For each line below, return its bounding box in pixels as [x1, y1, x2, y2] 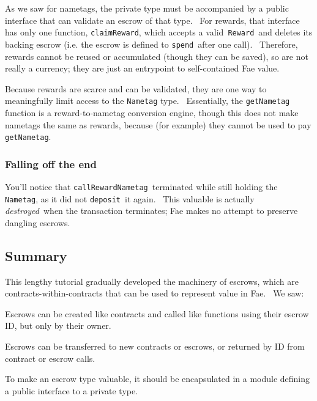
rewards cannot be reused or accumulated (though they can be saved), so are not [5, 50, 308, 62]
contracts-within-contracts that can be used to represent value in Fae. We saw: [5, 287, 304, 300]
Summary [5, 246, 67, 265]
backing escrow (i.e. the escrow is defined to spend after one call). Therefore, [5, 37, 298, 50]
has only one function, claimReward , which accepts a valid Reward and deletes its [5, 26, 313, 39]
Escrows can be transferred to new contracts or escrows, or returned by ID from [5, 340, 305, 353]
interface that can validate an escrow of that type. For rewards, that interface [5, 13, 300, 26]
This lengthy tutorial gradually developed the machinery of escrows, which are [5, 274, 299, 287]
